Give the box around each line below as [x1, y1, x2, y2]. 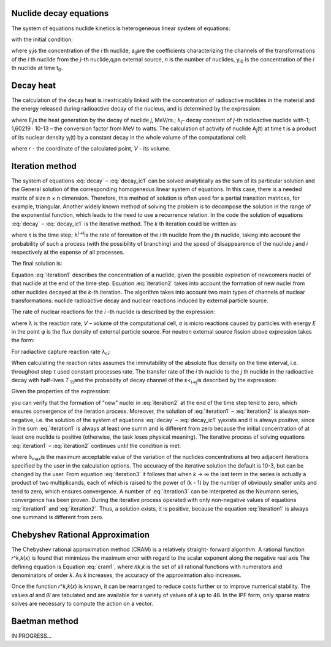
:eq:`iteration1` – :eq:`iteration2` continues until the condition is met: [11, 442, 181, 449]
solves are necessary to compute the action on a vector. [11, 600, 153, 608]
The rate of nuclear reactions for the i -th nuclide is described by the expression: [11, 308, 216, 316]
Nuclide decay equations [11, 8, 109, 18]
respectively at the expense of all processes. [11, 248, 125, 256]
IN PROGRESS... [11, 632, 52, 640]
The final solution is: [11, 260, 63, 267]
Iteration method [11, 160, 77, 171]
